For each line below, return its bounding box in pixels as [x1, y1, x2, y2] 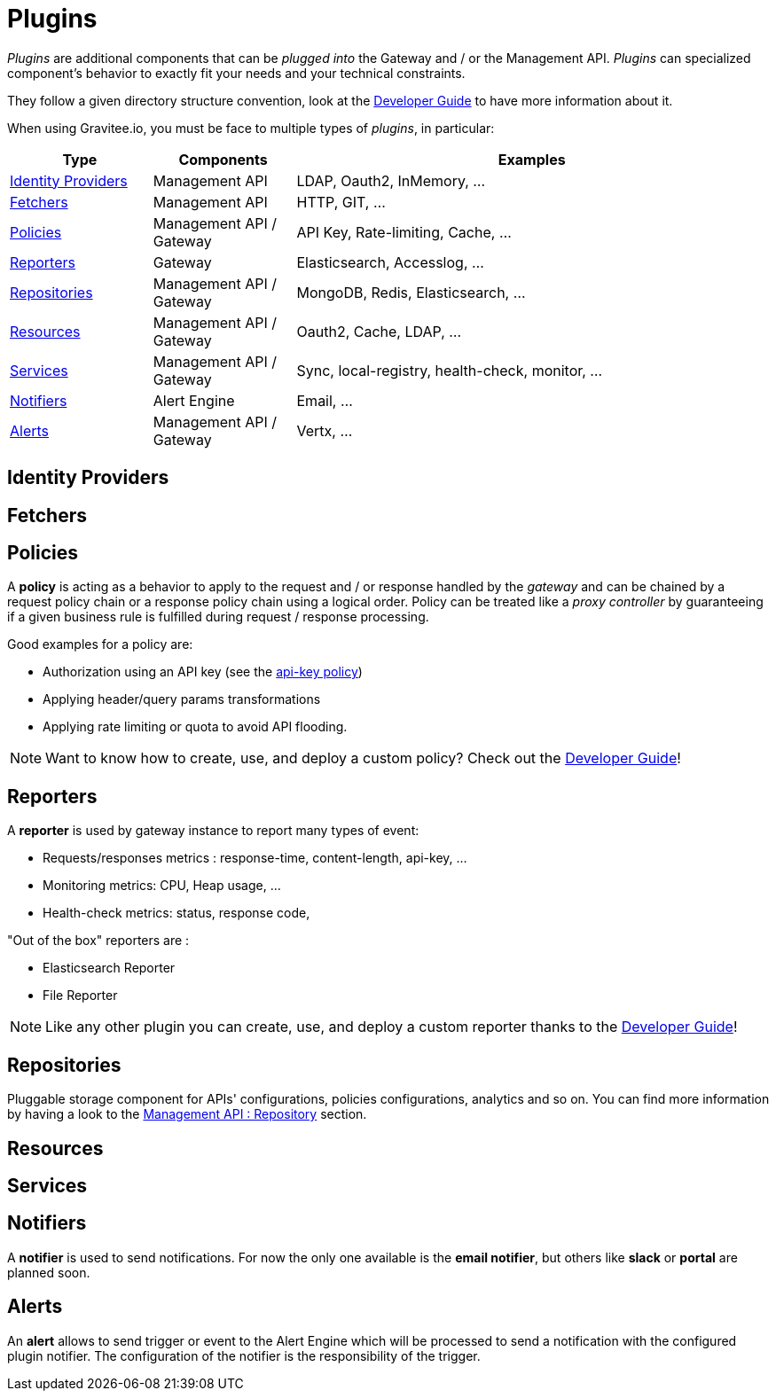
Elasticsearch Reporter [43, 960, 176, 976]
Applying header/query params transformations [43, 691, 321, 707]
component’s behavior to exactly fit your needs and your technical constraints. [7, 65, 466, 81]
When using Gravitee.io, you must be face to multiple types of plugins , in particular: [7, 120, 495, 136]
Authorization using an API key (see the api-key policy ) [43, 664, 363, 680]
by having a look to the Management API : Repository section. [7, 1106, 367, 1122]
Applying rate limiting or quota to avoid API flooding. [43, 719, 348, 735]
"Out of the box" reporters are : [7, 933, 190, 949]
